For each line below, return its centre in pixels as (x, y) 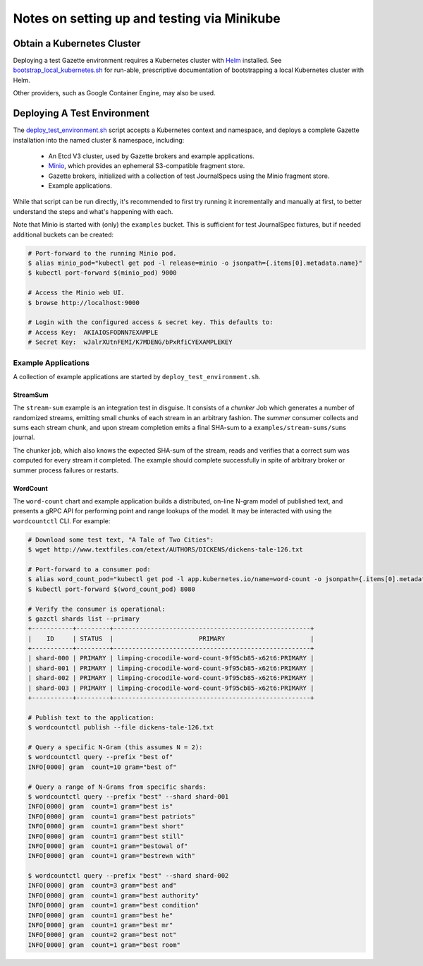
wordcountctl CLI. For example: (62, 521)
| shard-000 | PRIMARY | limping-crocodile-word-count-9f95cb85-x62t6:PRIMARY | (171, 658)
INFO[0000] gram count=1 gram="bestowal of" (108, 846)
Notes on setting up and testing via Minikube (147, 18)
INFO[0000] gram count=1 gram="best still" (106, 836)
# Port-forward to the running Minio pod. (102, 253)
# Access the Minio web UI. (76, 293)
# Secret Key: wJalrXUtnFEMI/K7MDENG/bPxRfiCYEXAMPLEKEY (130, 342)
